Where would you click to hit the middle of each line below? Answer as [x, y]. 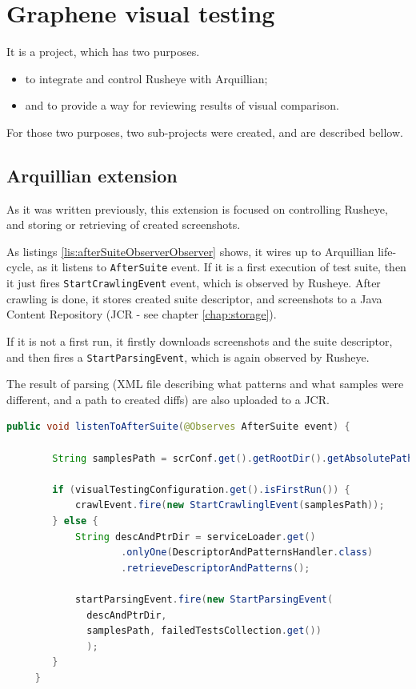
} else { [75, 521]
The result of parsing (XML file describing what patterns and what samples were [205, 384]
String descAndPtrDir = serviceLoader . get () [195, 537]
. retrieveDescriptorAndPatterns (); [216, 568]
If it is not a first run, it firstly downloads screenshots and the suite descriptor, [200, 340]
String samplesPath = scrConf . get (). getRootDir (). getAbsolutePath [233, 458]
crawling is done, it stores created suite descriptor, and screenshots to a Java [194, 298]
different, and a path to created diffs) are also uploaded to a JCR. [168, 399]
